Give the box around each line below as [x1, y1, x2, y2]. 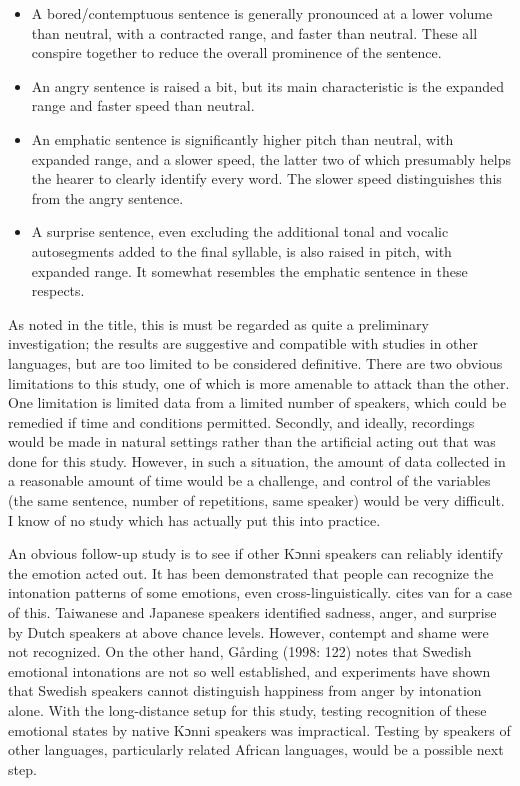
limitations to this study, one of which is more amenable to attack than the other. [8, 372, 510, 393]
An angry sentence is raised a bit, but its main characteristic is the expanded [31, 75, 505, 96]
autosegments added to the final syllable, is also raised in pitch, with [31, 240, 452, 261]
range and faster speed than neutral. [31, 95, 255, 116]
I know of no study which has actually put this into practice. [8, 509, 381, 530]
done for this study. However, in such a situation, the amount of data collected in [8, 450, 506, 471]
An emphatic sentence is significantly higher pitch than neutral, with [31, 128, 454, 149]
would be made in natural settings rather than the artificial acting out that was [8, 431, 496, 452]
